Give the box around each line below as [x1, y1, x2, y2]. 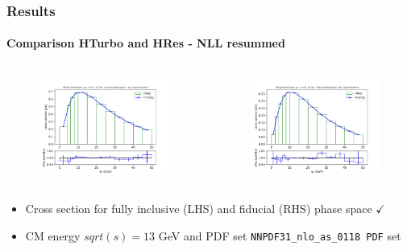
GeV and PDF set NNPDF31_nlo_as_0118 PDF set [158, 227, 401, 244]
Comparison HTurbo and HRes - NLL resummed [6, 35, 285, 51]
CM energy [25, 227, 81, 244]
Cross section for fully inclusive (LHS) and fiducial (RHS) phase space [25, 200, 372, 217]
